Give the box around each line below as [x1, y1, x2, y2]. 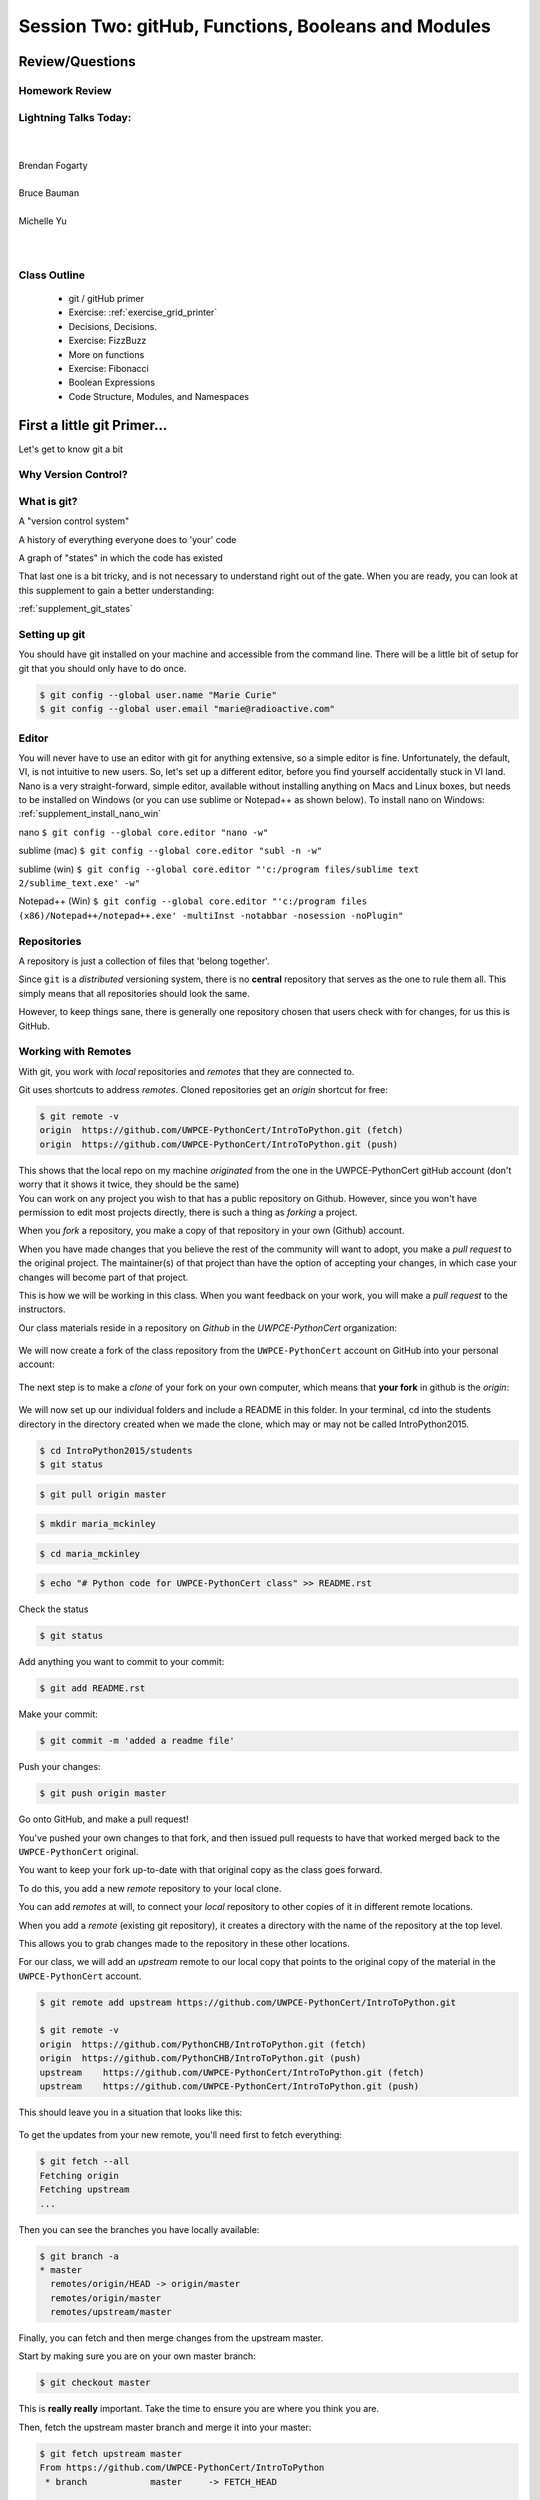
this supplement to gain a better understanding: [18, 584, 215, 596]
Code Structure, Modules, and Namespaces [68, 390, 250, 402]
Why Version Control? [18, 468, 129, 482]
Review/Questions [18, 53, 136, 70]
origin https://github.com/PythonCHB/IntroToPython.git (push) [39, 2053, 362, 2064]
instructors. [18, 1303, 66, 1315]
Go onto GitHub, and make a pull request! [18, 1813, 189, 1825]
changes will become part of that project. [18, 1271, 189, 1283]
